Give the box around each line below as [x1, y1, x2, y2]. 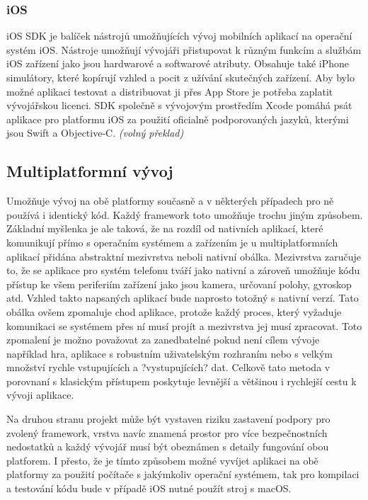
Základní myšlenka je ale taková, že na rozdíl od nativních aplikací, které [6, 221, 323, 236]
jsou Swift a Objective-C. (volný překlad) [6, 125, 184, 140]
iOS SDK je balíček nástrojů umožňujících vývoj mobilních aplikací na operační [6, 28, 352, 43]
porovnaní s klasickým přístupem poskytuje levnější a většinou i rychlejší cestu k [6, 373, 357, 388]
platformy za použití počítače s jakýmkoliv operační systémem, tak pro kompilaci [6, 467, 360, 482]
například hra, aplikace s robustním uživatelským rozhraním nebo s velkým [6, 346, 333, 360]
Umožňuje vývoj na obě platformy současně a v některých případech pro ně [6, 193, 334, 208]
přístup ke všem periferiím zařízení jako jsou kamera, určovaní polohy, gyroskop [6, 276, 352, 291]
